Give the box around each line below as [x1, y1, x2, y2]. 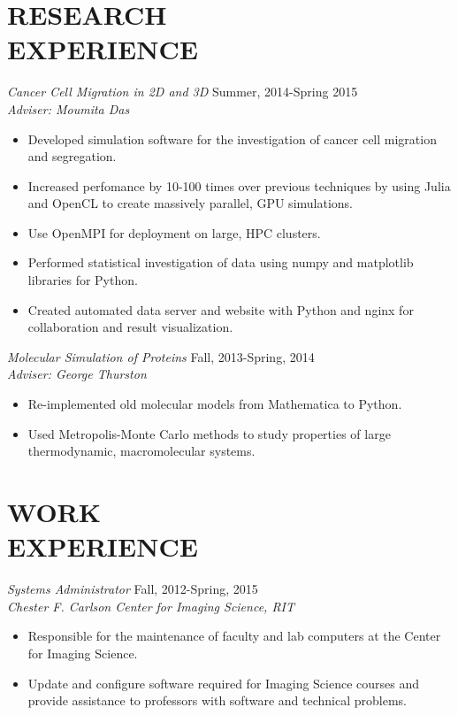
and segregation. [27, 147, 117, 165]
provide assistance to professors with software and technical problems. [27, 691, 407, 710]
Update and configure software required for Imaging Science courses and [27, 673, 420, 692]
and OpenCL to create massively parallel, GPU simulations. [27, 194, 354, 212]
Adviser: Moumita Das [7, 99, 130, 118]
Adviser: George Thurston [7, 365, 147, 383]
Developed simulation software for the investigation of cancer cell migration [27, 129, 437, 148]
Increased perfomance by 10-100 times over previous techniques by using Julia [27, 176, 451, 195]
